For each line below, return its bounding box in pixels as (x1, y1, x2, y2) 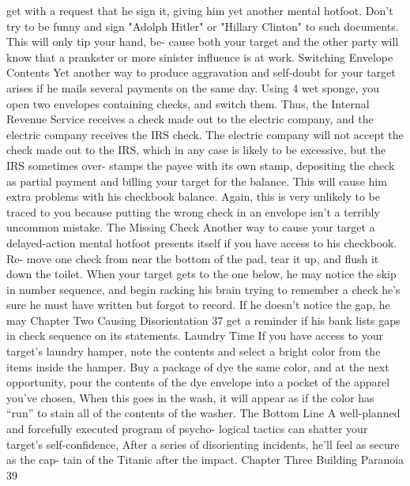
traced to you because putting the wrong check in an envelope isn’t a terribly (6, 203, 380, 220)
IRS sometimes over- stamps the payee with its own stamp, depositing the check (6, 156, 395, 173)
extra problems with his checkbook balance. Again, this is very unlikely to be (6, 188, 380, 205)
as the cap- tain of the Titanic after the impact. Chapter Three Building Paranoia (6, 451, 404, 468)
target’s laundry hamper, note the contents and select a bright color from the (6, 343, 381, 360)
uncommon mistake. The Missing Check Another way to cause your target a (6, 219, 375, 235)
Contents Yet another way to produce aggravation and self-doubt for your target (6, 64, 396, 81)
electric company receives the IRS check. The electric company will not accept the (6, 126, 404, 142)
